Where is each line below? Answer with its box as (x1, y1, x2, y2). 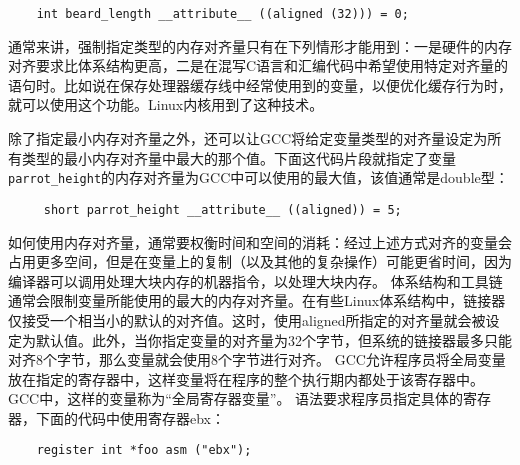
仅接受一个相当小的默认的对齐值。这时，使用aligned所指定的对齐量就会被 (8, 309, 486, 330)
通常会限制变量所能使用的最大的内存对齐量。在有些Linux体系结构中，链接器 (8, 290, 506, 311)
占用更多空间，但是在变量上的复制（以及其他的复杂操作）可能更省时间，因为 (8, 251, 512, 272)
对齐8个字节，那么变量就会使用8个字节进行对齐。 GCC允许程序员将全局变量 (8, 349, 506, 370)
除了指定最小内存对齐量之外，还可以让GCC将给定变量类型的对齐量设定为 (8, 128, 488, 149)
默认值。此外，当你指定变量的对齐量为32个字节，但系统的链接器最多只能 (35, 329, 512, 350)
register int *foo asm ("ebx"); (36, 443, 252, 458)
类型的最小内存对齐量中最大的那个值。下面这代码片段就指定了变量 (21, 147, 456, 168)
